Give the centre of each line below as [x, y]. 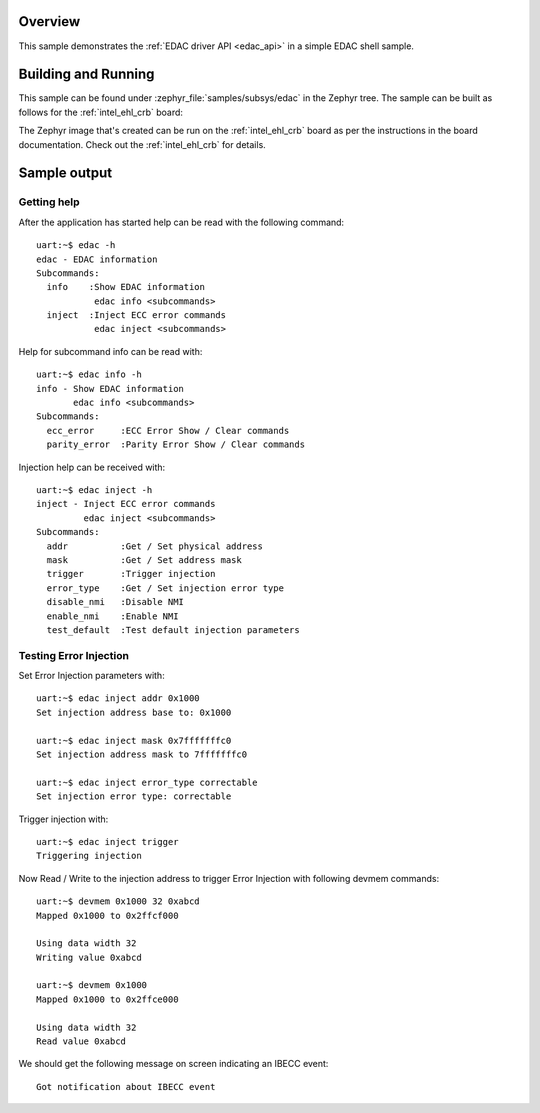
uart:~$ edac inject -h [94, 490]
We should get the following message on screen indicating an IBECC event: [173, 1064]
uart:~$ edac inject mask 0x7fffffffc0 [134, 740]
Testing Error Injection [74, 655]
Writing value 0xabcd [89, 957]
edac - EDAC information [97, 259]
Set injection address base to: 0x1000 [134, 712]
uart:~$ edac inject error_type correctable [147, 782]
